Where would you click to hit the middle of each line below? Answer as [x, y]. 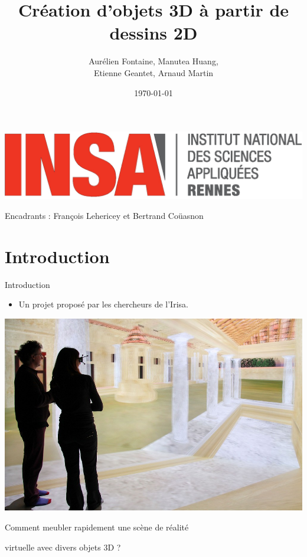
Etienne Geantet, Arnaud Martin [153, 72]
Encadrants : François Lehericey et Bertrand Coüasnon [104, 215]
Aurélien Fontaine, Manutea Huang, [153, 61]
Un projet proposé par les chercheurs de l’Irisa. [103, 304]
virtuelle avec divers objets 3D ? [63, 547]
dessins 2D [153, 33]
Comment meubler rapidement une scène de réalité [97, 527]
